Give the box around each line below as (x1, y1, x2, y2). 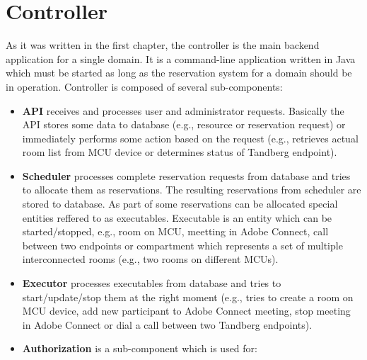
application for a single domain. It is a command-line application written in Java (6, 51, 356, 66)
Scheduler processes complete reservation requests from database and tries (22, 168, 351, 183)
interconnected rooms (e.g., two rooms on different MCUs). (22, 252, 279, 266)
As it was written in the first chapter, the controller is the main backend (6, 38, 320, 52)
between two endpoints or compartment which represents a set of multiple (22, 237, 343, 252)
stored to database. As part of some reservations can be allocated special (22, 196, 338, 211)
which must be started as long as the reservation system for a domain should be (6, 65, 352, 80)
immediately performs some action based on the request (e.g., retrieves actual (22, 130, 359, 145)
